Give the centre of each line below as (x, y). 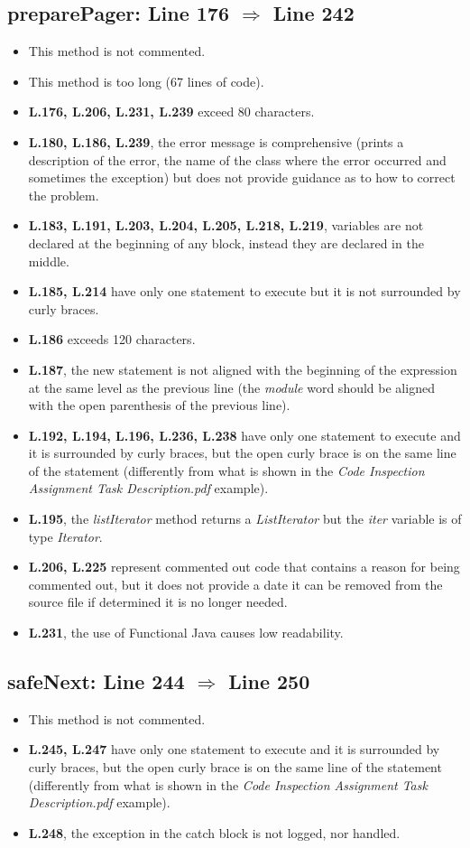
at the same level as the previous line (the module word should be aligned (231, 387)
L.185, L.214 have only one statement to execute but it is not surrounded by (244, 291)
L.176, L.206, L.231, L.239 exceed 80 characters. (171, 112)
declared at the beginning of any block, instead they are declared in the (226, 242)
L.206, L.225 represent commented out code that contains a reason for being (244, 567)
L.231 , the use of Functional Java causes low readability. (186, 633)
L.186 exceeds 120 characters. (112, 339)
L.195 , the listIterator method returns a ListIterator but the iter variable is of (245, 519)
